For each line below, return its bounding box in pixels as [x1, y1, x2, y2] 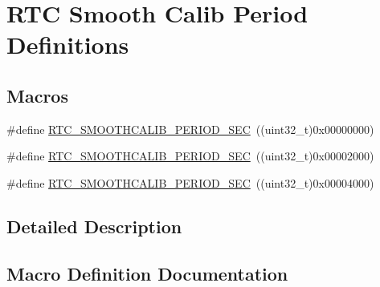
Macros [6, 83, 68, 107]
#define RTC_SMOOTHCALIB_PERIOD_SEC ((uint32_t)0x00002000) [6, 148, 374, 164]
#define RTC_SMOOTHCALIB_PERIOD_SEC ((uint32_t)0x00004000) [6, 174, 374, 191]
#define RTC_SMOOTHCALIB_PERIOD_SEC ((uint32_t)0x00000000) [6, 120, 374, 137]
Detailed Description [6, 213, 182, 238]
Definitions [6, 28, 129, 61]
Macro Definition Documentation [6, 261, 288, 285]
